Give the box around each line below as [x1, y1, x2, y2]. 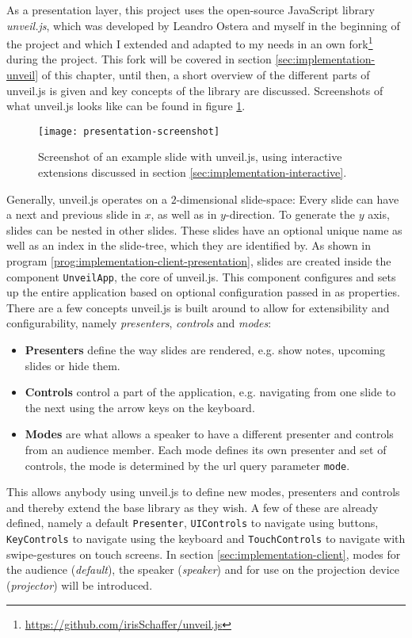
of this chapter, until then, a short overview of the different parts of [41, 67, 370, 83]
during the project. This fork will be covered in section [6, 51, 272, 67]
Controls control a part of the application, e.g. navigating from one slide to [25, 384, 396, 400]
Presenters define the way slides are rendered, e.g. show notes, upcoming [25, 342, 386, 358]
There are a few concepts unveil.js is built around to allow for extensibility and [6, 299, 390, 315]
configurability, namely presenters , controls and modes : [6, 315, 272, 331]
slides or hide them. [25, 357, 120, 373]
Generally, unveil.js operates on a [6, 190, 167, 207]
